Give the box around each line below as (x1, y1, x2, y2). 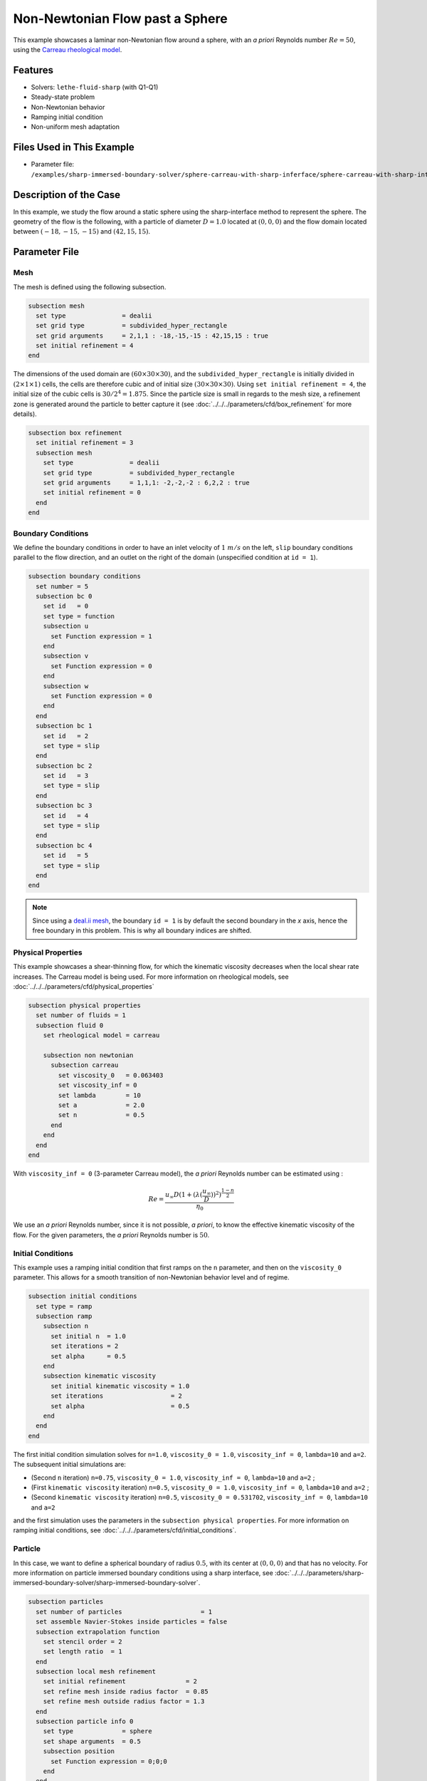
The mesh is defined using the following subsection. (13, 282, 167, 291)
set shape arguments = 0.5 (43, 1737, 142, 1745)
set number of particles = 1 (36, 1607, 213, 1616)
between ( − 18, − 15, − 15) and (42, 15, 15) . (13, 227, 151, 236)
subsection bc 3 (36, 801, 93, 810)
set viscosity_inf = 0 (58, 1081, 138, 1089)
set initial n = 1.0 (51, 1332, 126, 1340)
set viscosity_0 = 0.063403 (58, 1071, 164, 1079)
